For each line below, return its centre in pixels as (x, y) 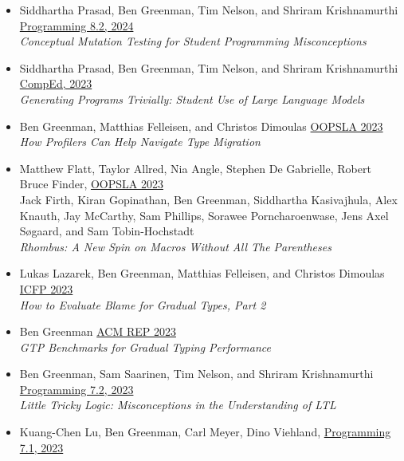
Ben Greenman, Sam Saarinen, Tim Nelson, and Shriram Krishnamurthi (196, 374)
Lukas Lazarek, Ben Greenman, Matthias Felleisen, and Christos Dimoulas (202, 273)
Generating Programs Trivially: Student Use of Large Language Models (192, 99)
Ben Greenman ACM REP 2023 (98, 331)
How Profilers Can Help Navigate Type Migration (140, 142)
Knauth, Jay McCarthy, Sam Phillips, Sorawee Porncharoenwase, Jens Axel (204, 215)
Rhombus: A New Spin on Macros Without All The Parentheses (175, 246)
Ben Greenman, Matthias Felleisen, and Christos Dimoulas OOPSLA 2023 (201, 126)
